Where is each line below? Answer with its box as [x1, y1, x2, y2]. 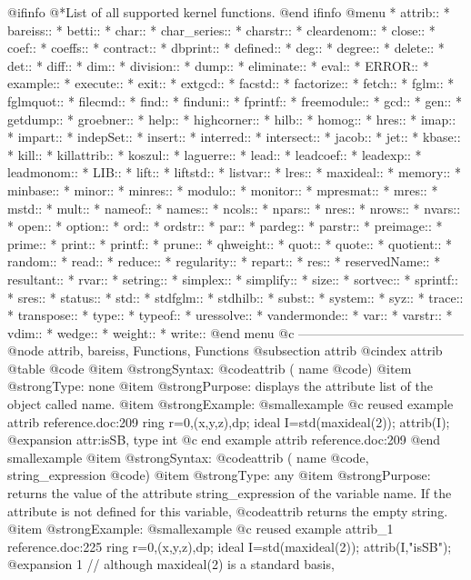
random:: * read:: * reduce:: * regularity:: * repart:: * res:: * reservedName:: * [7, 252, 441, 271]
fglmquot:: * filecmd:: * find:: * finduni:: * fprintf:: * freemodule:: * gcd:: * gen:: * [7, 91, 462, 110]
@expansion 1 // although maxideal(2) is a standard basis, [7, 555, 335, 574]
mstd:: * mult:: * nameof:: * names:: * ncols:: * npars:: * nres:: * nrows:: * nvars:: [7, 198, 461, 217]
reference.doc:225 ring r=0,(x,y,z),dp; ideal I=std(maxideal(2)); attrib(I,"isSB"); [7, 536, 452, 555]
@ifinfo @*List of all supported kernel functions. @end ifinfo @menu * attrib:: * [7, 3, 450, 21]
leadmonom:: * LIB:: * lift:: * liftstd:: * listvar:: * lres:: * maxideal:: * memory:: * [7, 163, 461, 182]
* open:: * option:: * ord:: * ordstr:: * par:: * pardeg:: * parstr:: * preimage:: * [7, 216, 443, 235]
